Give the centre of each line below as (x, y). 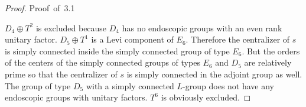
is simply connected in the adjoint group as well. (214, 74)
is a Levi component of (132, 39)
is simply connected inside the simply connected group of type (117, 51)
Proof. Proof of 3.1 (40, 8)
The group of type (38, 85)
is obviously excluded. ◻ (206, 97)
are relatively (268, 62)
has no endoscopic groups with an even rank (202, 27)
